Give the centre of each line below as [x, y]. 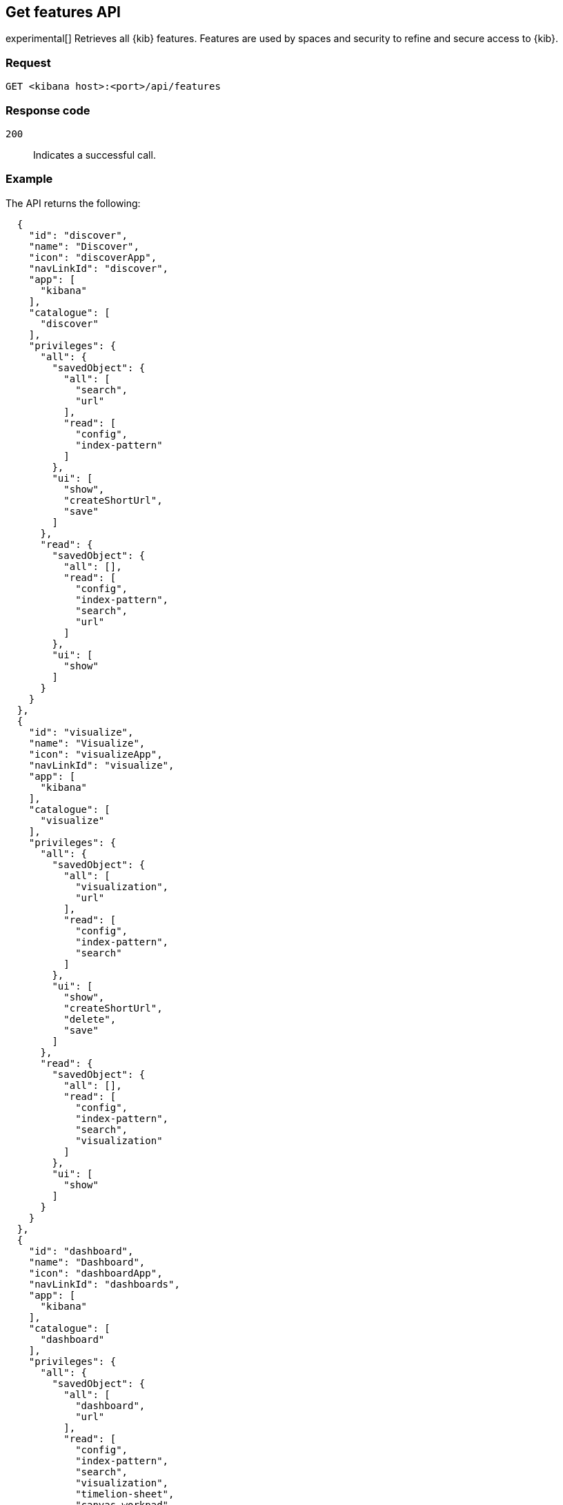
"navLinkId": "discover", [99, 268]
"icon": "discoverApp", [93, 257]
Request [28, 62]
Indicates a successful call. [95, 155]
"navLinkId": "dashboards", [104, 1284]
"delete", [90, 1019]
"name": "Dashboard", [87, 1262]
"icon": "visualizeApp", [96, 754]
